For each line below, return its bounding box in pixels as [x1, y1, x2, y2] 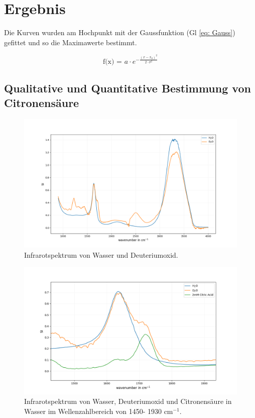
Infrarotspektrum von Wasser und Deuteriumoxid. [24, 249, 178, 260]
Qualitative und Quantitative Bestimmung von [4, 80, 251, 95]
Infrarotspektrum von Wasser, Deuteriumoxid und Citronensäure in [24, 396, 232, 406]
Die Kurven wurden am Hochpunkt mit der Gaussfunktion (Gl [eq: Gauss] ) [4, 27, 235, 38]
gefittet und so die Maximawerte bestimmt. [4, 37, 137, 47]
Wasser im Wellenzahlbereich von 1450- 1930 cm [24, 405, 173, 416]
